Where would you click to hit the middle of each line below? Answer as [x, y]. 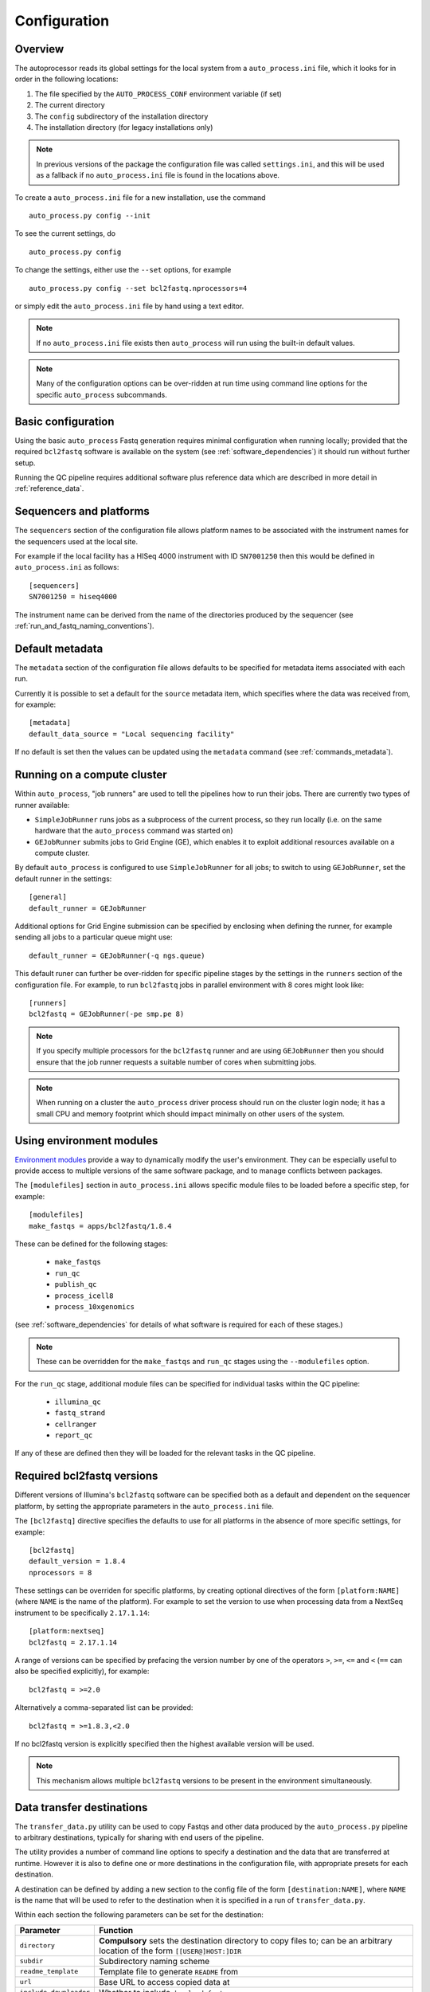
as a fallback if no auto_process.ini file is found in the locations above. [158, 175]
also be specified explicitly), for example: [82, 1671]
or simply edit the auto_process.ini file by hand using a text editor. [129, 306]
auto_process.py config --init [90, 216]
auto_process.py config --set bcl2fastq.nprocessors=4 [138, 288]
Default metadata [59, 648]
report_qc [74, 1435]
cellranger [76, 1424]
